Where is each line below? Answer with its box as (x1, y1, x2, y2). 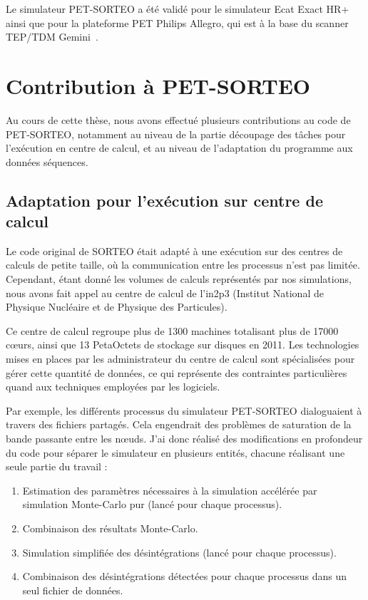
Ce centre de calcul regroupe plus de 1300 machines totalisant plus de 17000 (6, 323, 339, 338)
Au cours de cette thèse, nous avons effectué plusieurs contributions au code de (6, 112, 351, 127)
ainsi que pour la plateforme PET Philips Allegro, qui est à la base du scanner (6, 15, 349, 30)
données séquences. (6, 154, 88, 169)
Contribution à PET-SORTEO (6, 71, 311, 100)
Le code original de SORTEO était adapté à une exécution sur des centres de (6, 243, 343, 258)
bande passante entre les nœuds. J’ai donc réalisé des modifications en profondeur (6, 431, 363, 445)
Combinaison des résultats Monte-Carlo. (22, 520, 198, 535)
